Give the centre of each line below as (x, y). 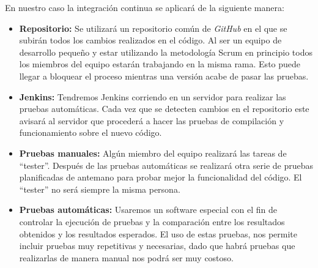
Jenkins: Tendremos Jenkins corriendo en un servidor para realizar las (153, 96)
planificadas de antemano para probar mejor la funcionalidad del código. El (161, 177)
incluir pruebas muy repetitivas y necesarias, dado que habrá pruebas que (157, 246)
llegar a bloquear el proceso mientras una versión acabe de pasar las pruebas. (164, 76)
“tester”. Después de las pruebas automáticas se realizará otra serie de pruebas (166, 165)
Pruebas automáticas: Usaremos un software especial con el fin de (148, 210)
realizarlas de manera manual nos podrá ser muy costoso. (126, 257)
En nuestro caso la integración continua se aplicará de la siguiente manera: (145, 7)
